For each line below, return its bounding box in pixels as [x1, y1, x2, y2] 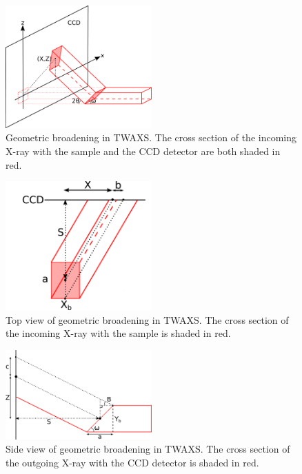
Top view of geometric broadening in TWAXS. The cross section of [6, 312, 289, 327]
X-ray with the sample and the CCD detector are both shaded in [6, 144, 281, 158]
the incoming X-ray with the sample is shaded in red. [6, 326, 231, 340]
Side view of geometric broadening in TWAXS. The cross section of [6, 442, 290, 456]
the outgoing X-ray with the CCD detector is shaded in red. [6, 455, 259, 470]
